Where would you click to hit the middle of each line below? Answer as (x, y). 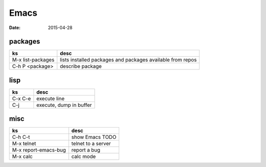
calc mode (84, 157)
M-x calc (22, 157)
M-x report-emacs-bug (39, 150)
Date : (15, 28)
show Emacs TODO (94, 137)
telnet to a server (91, 144)
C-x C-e (22, 99)
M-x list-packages (33, 60)
